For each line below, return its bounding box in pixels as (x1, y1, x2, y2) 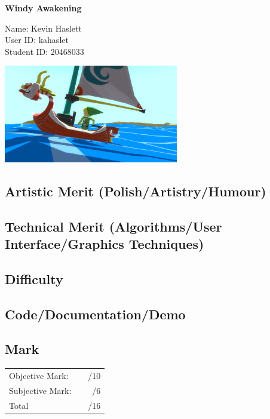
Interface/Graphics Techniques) (5, 234, 204, 252)
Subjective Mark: (9, 384, 72, 396)
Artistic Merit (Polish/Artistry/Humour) (5, 181, 266, 200)
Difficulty (5, 269, 63, 288)
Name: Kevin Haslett (5, 21, 82, 34)
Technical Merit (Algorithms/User (5, 217, 222, 235)
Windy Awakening (5, 2, 82, 14)
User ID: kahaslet (5, 33, 69, 46)
